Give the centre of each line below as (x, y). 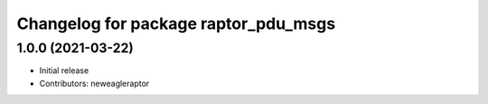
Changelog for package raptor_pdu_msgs (176, 24)
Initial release (64, 71)
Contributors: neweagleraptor (94, 83)
